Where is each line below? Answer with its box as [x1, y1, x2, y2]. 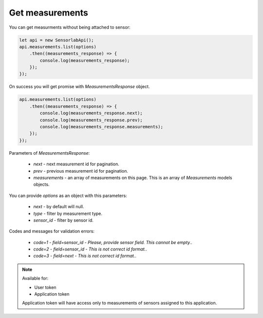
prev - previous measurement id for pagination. [33, 168, 129, 174]
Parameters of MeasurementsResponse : [9, 150, 90, 156]
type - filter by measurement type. [33, 211, 102, 216]
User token [34, 284, 56, 290]
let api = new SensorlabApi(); [19, 37, 94, 43]
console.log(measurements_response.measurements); [39, 124, 163, 130]
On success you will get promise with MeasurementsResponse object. [9, 84, 150, 89]
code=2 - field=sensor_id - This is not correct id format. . [33, 246, 147, 252]
